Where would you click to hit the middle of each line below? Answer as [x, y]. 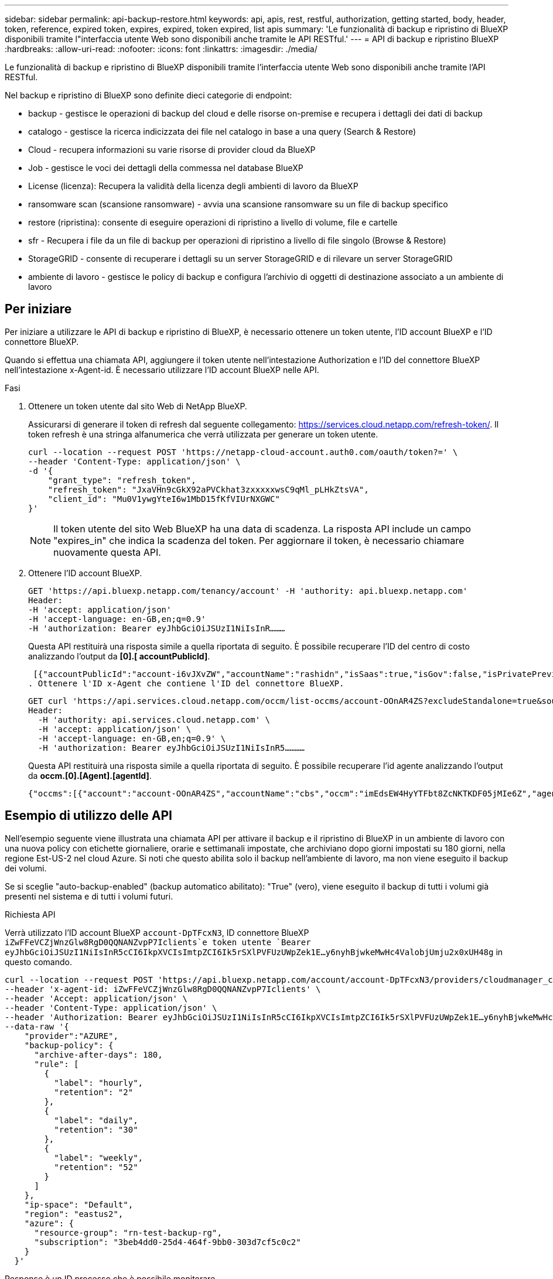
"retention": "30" [96, 1129]
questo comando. [38, 962]
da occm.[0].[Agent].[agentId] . [90, 775]
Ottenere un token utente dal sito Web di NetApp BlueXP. [138, 406]
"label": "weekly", [99, 1157]
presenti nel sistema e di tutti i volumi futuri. [89, 896]
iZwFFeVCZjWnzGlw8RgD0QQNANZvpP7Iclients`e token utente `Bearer [158, 942]
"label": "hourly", [99, 1083]
